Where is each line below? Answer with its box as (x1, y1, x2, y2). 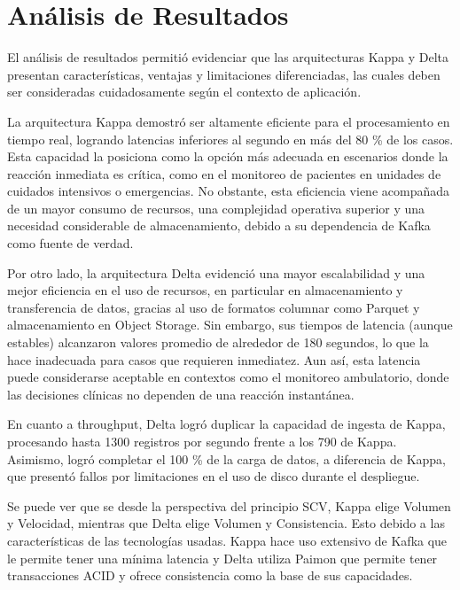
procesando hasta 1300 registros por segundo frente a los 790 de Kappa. (7, 432, 397, 450)
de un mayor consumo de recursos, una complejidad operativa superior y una (7, 198, 425, 217)
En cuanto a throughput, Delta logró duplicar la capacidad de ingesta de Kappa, (7, 415, 446, 433)
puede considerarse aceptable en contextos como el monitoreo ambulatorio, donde (7, 368, 449, 386)
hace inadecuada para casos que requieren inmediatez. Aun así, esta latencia (7, 350, 421, 369)
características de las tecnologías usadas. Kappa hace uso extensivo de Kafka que (7, 531, 448, 549)
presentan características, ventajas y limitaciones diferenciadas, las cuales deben (7, 65, 441, 83)
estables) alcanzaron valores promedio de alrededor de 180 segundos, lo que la (7, 333, 429, 352)
